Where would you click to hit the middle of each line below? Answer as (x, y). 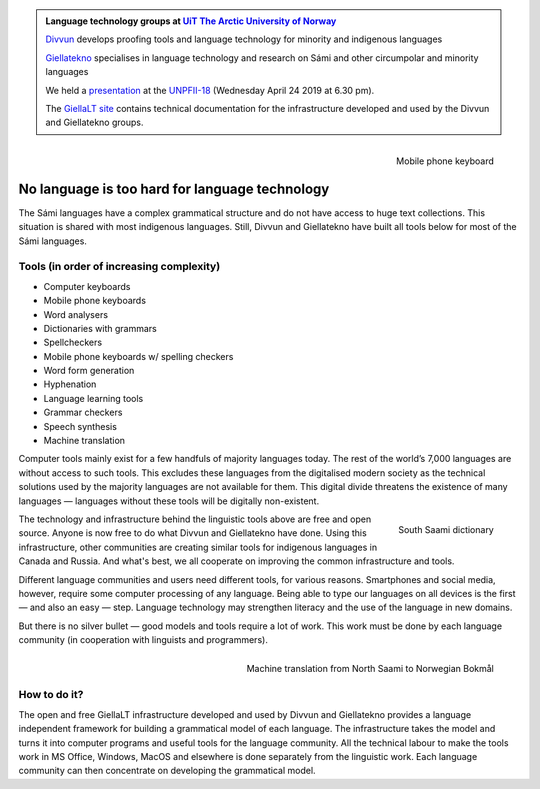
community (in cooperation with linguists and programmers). (143, 640)
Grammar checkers (83, 412)
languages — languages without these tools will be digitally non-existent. (169, 501)
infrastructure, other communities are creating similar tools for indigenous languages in (198, 547)
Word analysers (76, 314)
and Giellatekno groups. (94, 122)
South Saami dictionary (446, 529)
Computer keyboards (87, 286)
